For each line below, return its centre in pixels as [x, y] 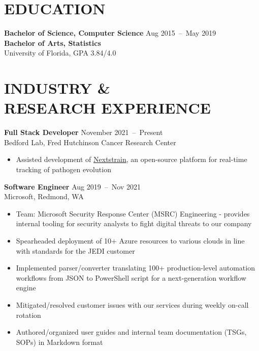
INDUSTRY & [57, 88]
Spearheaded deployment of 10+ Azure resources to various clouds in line [130, 240]
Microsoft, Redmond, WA [44, 196]
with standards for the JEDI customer [75, 250]
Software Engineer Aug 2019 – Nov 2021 [72, 186]
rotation [28, 315]
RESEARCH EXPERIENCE [108, 108]
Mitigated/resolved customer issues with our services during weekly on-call [132, 304]
